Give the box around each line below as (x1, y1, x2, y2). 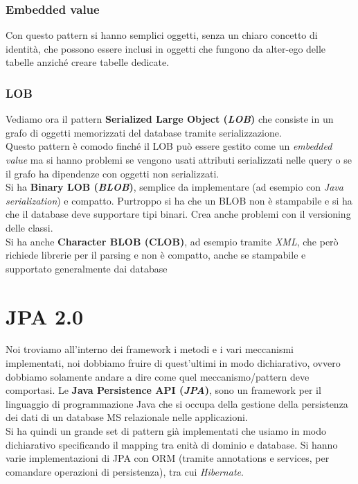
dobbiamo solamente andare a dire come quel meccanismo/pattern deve (6, 369, 310, 383)
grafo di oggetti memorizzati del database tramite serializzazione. (6, 125, 282, 139)
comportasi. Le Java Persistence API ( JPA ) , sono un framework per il (6, 383, 321, 397)
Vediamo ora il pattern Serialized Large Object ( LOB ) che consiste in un (6, 112, 334, 126)
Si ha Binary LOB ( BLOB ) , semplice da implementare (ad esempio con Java (6, 180, 343, 194)
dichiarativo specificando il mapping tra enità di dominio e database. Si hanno (6, 437, 338, 451)
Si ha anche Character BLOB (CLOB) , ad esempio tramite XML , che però (6, 234, 339, 248)
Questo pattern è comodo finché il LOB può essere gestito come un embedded (6, 139, 332, 153)
